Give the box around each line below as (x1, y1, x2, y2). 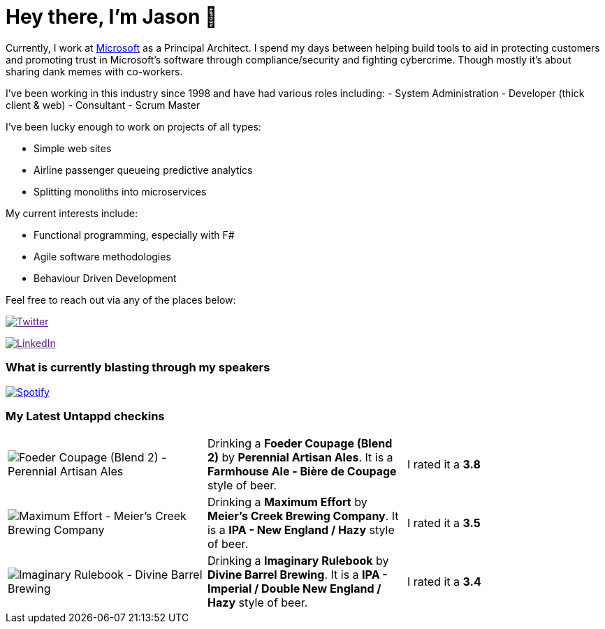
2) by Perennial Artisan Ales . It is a (207, 450, 393, 465)
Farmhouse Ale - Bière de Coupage (207, 464, 397, 479)
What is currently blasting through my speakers (6, 360, 270, 375)
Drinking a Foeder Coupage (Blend (207, 436, 393, 451)
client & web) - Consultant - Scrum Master (6, 98, 201, 111)
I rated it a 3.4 (407, 575, 481, 589)
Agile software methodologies (34, 250, 171, 262)
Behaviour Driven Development (34, 272, 177, 284)
